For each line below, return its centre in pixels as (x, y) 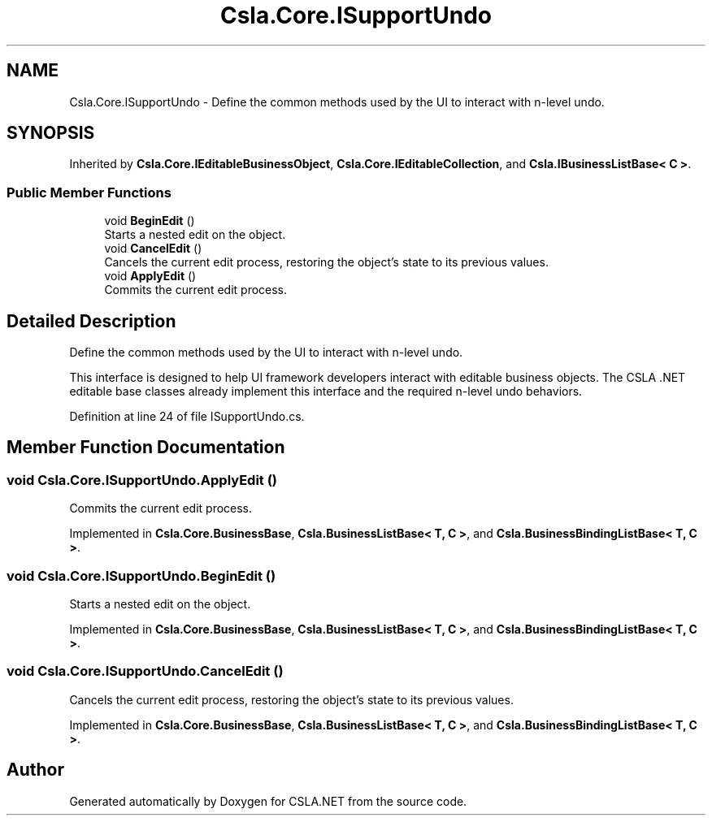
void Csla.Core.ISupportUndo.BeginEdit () (141, 575)
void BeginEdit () (150, 221)
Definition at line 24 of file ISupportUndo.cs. (187, 417)
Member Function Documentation (146, 448)
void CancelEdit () (153, 249)
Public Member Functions (89, 192)
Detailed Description (91, 321)
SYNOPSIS (51, 133)
